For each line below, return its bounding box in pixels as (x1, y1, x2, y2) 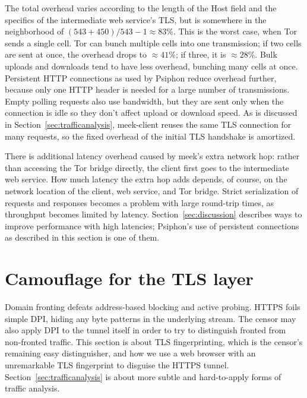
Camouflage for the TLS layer (5, 266, 254, 290)
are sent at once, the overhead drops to (5, 48, 147, 61)
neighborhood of (5, 25, 64, 37)
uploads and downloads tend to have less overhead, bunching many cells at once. (5, 59, 298, 72)
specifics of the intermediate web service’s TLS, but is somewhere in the (5, 13, 267, 26)
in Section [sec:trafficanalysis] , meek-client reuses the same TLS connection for (5, 118, 292, 130)
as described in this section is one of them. (5, 231, 160, 244)
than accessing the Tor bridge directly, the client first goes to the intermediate (5, 161, 289, 173)
